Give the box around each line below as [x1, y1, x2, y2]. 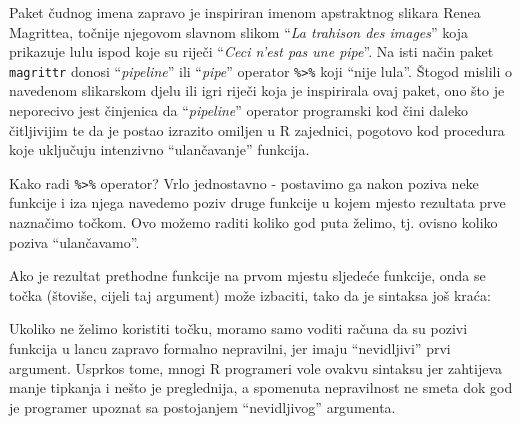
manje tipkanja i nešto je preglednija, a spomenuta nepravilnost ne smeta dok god [9, 377, 513, 398]
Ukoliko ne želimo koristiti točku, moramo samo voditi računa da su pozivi [9, 318, 468, 339]
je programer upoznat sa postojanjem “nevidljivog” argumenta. [9, 396, 396, 417]
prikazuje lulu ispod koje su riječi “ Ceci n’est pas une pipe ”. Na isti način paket [9, 41, 494, 62]
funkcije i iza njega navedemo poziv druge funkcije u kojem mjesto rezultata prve [9, 192, 506, 213]
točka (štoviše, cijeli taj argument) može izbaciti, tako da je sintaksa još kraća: [9, 284, 491, 305]
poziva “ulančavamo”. [9, 231, 140, 252]
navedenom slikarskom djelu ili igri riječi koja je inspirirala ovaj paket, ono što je [9, 80, 505, 101]
